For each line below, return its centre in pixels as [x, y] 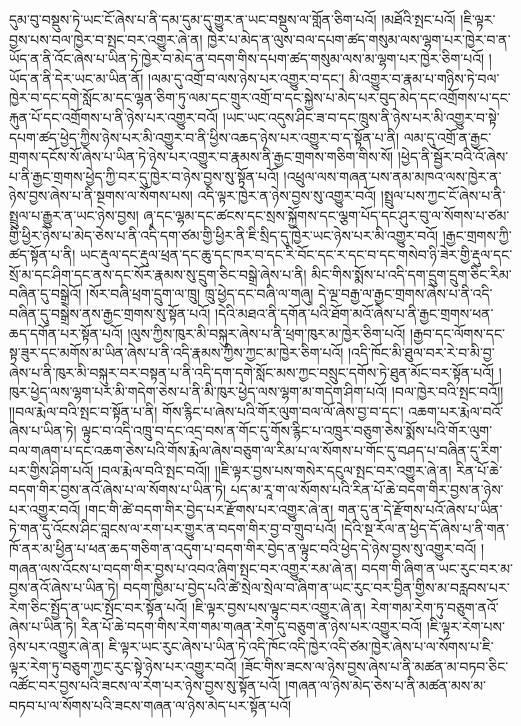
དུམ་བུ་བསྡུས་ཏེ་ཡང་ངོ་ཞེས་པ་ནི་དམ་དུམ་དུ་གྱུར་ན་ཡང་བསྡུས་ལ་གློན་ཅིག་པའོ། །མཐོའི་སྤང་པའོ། [232, 19]
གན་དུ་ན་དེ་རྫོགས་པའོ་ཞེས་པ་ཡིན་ [420, 508]
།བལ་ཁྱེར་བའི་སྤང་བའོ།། [447, 391]
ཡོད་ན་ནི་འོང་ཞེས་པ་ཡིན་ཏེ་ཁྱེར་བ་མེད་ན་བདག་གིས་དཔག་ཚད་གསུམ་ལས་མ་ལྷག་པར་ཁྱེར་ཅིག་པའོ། [247, 58]
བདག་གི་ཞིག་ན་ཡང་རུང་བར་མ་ [437, 567]
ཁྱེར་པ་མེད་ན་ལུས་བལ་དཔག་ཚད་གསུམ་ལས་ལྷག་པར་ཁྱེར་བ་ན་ [359, 38]
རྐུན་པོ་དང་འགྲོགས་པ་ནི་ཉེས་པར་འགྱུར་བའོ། [114, 116]
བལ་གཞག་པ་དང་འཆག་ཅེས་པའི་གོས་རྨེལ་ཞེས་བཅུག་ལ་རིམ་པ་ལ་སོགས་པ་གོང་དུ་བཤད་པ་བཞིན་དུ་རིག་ [256, 450]
